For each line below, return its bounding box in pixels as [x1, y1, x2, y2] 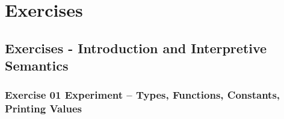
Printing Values [5, 101, 82, 116]
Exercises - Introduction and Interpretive [5, 38, 267, 57]
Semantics [5, 56, 69, 75]
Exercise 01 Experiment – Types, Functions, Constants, [5, 87, 280, 102]
